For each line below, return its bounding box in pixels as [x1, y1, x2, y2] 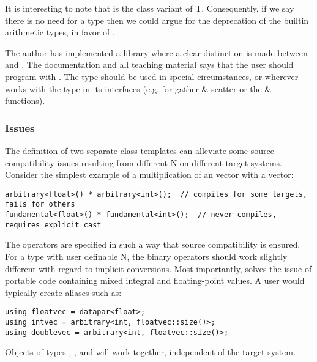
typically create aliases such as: [5, 286, 122, 298]
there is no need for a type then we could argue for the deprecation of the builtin [5, 13, 309, 26]
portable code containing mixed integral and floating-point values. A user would [5, 274, 305, 287]
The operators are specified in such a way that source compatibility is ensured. [5, 238, 300, 251]
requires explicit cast [5, 220, 102, 229]
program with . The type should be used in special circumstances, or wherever [5, 70, 299, 83]
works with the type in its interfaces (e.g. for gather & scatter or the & [5, 82, 272, 95]
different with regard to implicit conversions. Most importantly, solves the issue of [5, 262, 312, 275]
